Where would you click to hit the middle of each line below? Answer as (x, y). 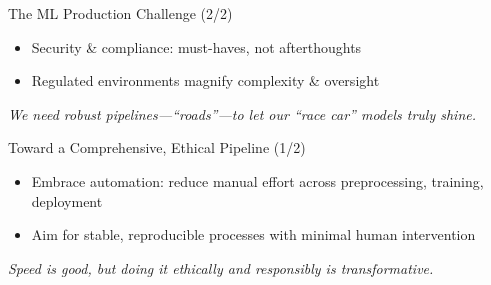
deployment (67, 200)
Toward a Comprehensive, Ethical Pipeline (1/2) (157, 147)
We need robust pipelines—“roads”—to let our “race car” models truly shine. (242, 113)
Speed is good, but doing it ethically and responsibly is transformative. (221, 267)
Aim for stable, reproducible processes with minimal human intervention (253, 234)
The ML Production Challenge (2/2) (120, 13)
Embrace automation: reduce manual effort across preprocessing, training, (257, 180)
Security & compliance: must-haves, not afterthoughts (196, 46)
